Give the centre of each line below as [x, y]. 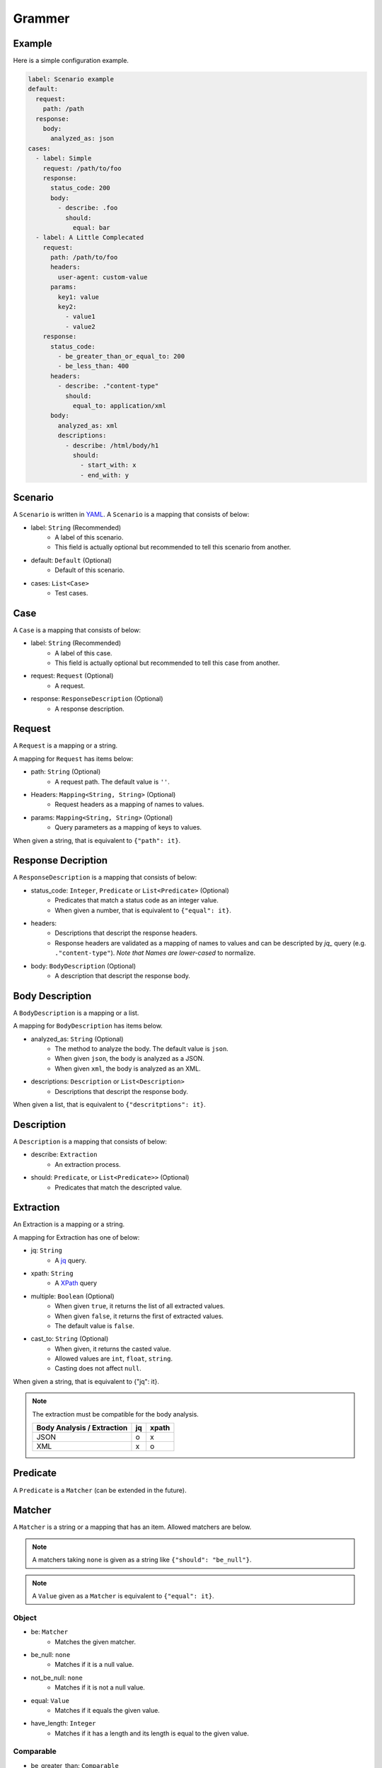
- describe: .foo [88, 208]
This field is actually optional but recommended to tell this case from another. [167, 663]
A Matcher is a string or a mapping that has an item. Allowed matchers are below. [132, 1527]
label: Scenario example [71, 79]
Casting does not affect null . [98, 1368]
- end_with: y [105, 475]
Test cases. [71, 593]
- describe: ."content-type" [108, 386]
